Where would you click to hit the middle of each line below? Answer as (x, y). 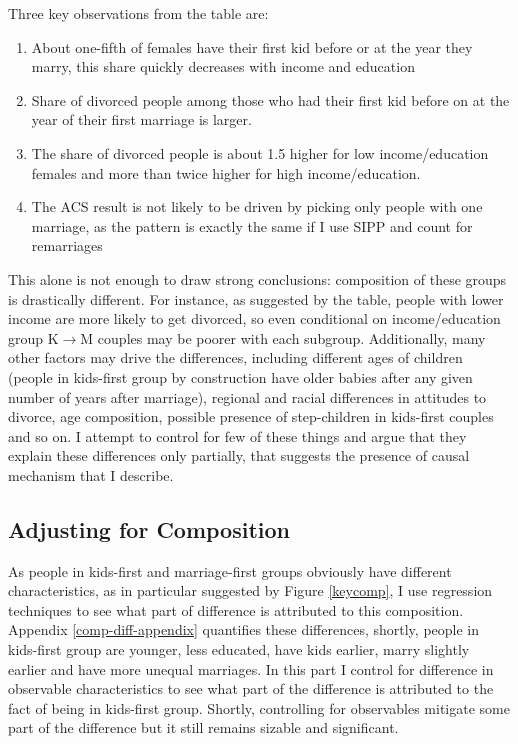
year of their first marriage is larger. (141, 119)
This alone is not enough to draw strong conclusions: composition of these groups (257, 278)
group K (33, 337)
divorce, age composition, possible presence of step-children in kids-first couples (251, 416)
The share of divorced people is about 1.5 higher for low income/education (260, 152)
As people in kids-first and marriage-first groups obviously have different (230, 570)
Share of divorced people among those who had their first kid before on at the (270, 99)
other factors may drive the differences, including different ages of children (235, 357)
